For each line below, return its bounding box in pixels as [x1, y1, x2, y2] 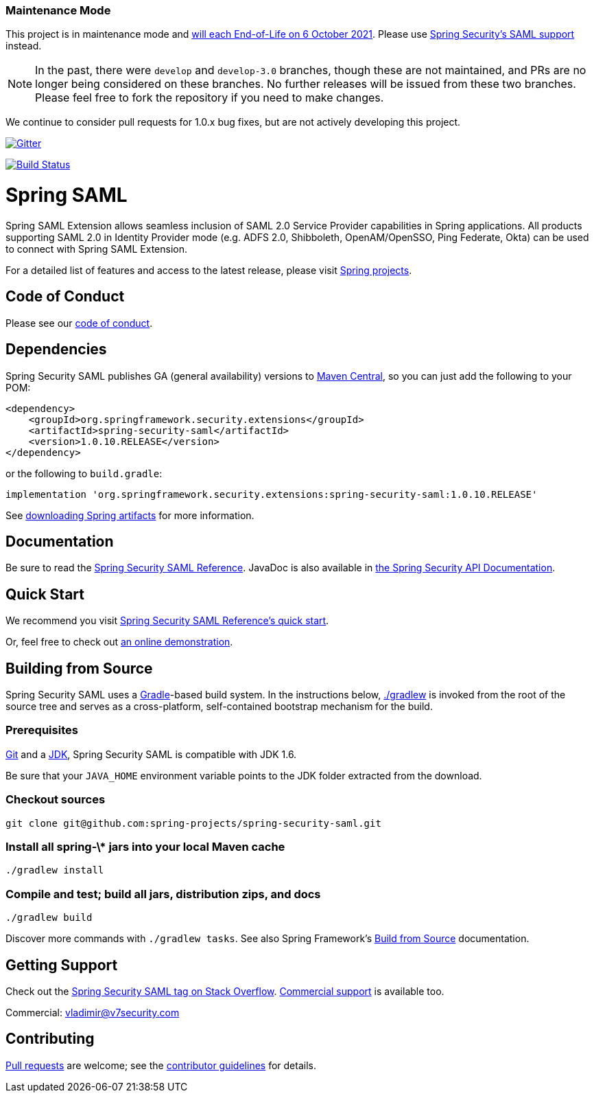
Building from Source [5, 659, 153, 677]
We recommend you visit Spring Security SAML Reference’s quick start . [5, 615, 329, 627]
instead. [5, 40, 42, 52]
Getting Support [5, 956, 118, 974]
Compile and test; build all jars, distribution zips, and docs [5, 887, 321, 901]
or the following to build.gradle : [5, 467, 163, 479]
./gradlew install [5, 865, 104, 876]
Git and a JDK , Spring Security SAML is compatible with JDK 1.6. [5, 748, 297, 760]
